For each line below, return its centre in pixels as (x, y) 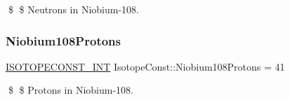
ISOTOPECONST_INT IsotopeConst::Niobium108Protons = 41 (145, 66)
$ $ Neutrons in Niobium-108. (73, 9)
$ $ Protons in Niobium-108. (71, 90)
